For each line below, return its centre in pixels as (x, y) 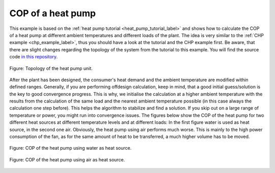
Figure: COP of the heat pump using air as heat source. (67, 159)
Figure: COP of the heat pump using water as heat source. (71, 148)
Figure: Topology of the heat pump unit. (51, 68)
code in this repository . (34, 57)
